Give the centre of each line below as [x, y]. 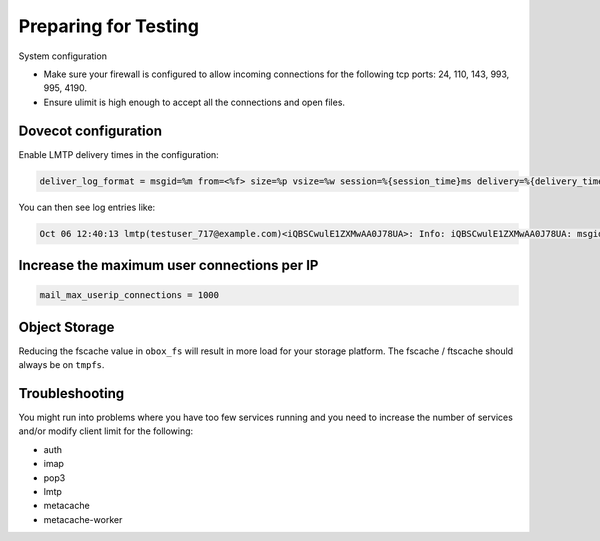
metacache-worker [83, 519]
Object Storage [66, 326]
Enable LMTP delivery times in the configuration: [118, 154]
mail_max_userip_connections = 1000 [129, 295]
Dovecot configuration [90, 130]
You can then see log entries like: [87, 207]
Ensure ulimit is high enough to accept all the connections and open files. [194, 102]
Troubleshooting [71, 393]
